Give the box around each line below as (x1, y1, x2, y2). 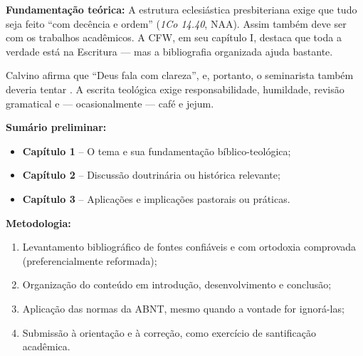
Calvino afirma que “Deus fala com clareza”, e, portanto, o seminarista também (6, 68, 354, 83)
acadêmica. (22, 339, 70, 354)
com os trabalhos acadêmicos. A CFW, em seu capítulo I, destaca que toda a (6, 30, 342, 45)
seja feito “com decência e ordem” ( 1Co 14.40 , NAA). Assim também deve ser (6, 16, 347, 31)
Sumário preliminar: (6, 120, 107, 135)
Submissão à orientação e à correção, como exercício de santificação (22, 325, 316, 340)
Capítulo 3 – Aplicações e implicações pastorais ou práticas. (22, 191, 290, 206)
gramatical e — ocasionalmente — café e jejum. (6, 95, 214, 110)
